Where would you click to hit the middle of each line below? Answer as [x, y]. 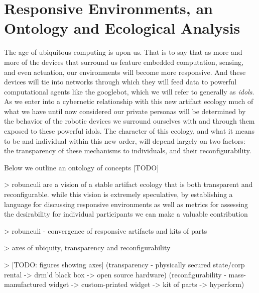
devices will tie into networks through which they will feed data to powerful [120, 82]
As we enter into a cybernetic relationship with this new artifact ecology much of [129, 101]
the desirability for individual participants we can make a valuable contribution [126, 214]
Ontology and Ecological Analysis [122, 28]
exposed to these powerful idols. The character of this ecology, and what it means [129, 131]
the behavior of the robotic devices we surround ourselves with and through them [129, 121]
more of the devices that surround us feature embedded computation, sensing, [124, 62]
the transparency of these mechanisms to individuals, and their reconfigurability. [128, 151]
